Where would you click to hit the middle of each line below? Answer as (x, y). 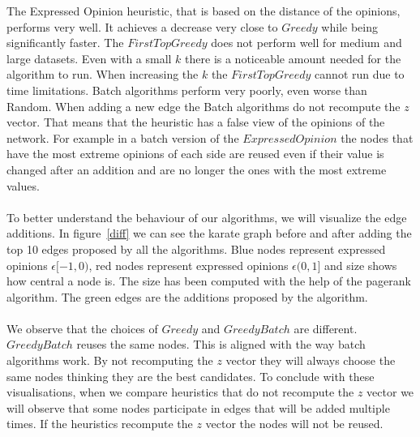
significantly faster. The (65, 43)
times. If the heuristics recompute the (100, 424)
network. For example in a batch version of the (123, 137)
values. (23, 185)
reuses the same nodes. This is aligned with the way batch (221, 344)
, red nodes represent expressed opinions (189, 265)
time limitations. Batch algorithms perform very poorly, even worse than (187, 90)
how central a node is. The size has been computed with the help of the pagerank (209, 281)
